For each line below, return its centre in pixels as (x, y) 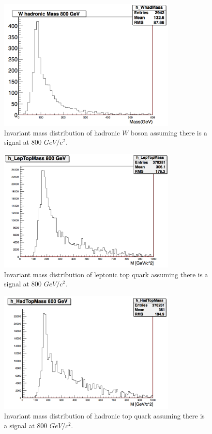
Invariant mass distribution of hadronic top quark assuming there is (104, 416)
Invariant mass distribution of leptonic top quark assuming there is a (106, 274)
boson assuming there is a (169, 132)
